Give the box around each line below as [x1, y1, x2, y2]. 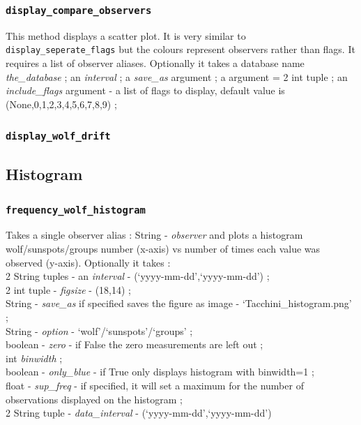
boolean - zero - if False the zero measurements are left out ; [6, 337, 263, 352]
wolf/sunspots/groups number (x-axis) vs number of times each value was [6, 241, 321, 255]
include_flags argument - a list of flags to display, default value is [6, 83, 285, 98]
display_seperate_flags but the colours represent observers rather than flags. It [6, 42, 355, 57]
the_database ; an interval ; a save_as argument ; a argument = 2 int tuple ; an [6, 69, 348, 84]
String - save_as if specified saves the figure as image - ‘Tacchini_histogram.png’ [6, 296, 352, 311]
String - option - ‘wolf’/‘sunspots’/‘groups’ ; [6, 323, 193, 338]
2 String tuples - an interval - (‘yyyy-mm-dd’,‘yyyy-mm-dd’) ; [6, 269, 270, 283]
